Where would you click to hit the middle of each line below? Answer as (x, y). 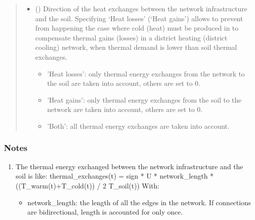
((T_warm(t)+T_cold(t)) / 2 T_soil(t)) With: (87, 185)
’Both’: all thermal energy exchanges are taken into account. (138, 126)
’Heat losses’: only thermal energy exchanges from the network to (146, 73)
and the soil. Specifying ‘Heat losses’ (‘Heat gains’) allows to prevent (139, 18)
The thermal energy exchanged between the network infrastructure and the (129, 166)
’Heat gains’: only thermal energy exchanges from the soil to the (144, 99)
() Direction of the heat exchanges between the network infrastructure (141, 8)
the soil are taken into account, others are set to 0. (124, 83)
